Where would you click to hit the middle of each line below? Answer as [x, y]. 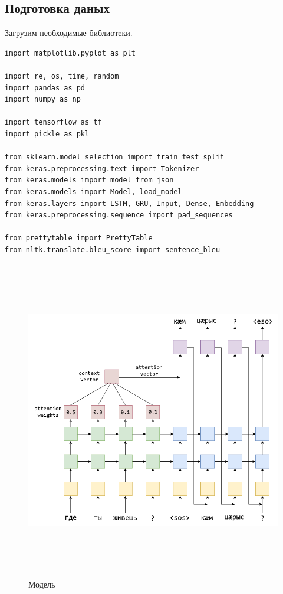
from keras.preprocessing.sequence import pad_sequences [119, 215]
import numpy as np [43, 99]
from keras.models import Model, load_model [93, 192]
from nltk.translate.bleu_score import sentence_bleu [113, 249]
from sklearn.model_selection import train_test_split [115, 157]
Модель [42, 584]
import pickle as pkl [47, 134]
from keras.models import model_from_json [89, 180]
